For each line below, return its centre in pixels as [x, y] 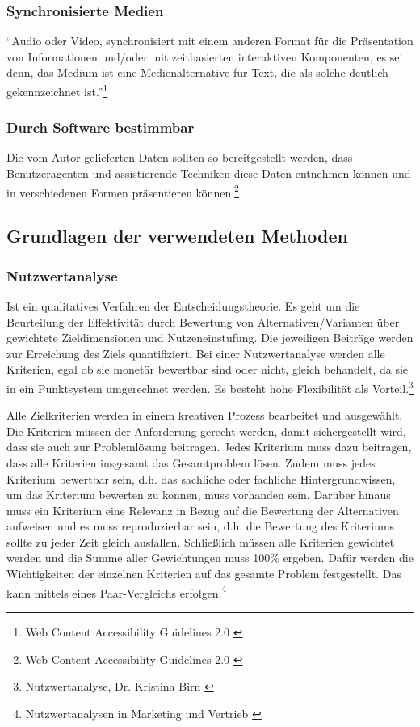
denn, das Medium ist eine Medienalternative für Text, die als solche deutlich [197, 72]
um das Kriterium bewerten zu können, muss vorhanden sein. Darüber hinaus [199, 495]
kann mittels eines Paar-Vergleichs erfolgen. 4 [117, 591]
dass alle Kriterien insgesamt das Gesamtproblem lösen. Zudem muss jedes [191, 462]
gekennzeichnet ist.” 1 [57, 90]
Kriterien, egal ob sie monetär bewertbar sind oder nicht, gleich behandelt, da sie [208, 369]
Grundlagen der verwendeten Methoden [177, 236]
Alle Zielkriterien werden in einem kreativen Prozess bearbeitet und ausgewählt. [205, 415]
